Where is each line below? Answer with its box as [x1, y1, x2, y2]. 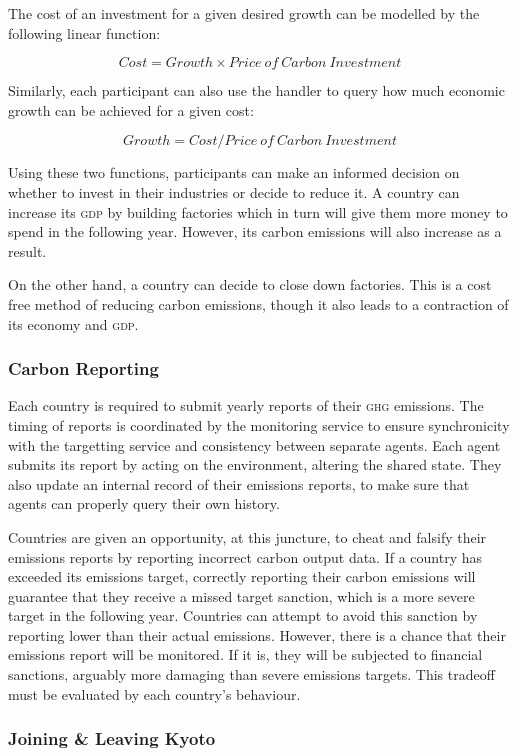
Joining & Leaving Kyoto [8, 726, 216, 751]
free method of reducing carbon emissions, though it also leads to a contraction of [8, 293, 509, 314]
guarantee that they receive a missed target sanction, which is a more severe [8, 585, 475, 606]
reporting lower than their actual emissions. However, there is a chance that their [8, 624, 506, 645]
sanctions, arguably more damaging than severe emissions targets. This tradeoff [8, 664, 495, 685]
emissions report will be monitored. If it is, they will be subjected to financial [8, 644, 483, 665]
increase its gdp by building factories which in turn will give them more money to [8, 201, 508, 222]
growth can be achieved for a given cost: [8, 99, 254, 120]
